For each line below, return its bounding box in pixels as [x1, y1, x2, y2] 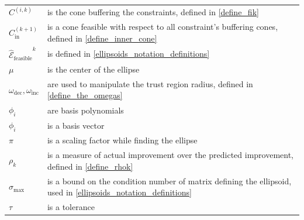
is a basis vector [47, 119, 105, 131]
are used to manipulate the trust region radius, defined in [47, 77, 253, 90]
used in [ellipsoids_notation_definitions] [47, 186, 192, 198]
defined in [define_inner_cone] [47, 32, 157, 44]
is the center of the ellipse [47, 63, 140, 75]
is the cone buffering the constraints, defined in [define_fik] [47, 5, 259, 18]
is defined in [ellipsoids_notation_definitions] [47, 47, 210, 60]
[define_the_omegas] [47, 89, 123, 101]
